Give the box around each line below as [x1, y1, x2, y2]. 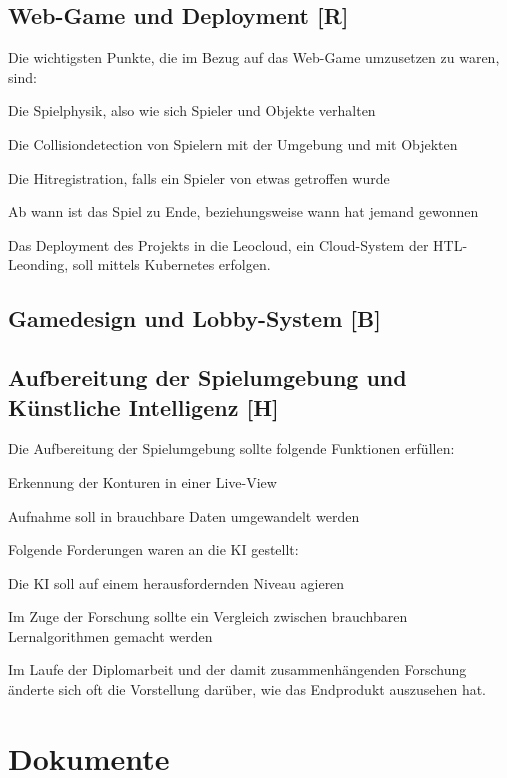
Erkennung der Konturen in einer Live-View [8, 471, 277, 492]
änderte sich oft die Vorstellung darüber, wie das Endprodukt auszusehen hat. [8, 679, 487, 700]
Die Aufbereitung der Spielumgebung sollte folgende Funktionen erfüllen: [8, 438, 455, 459]
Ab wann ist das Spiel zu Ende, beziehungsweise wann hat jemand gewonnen [8, 201, 479, 222]
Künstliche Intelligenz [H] [8, 391, 279, 422]
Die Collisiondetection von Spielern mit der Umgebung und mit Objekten [8, 133, 458, 154]
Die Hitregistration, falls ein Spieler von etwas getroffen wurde [8, 167, 390, 188]
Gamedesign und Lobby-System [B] [8, 303, 381, 334]
